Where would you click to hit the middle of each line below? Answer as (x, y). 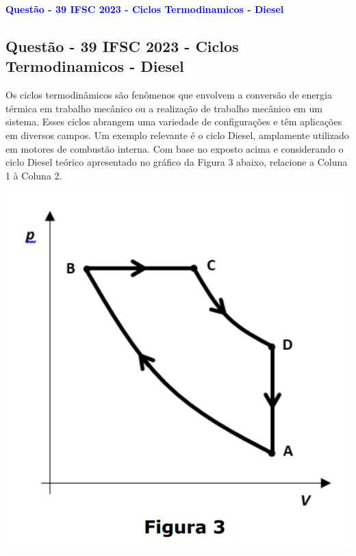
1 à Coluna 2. (34, 175)
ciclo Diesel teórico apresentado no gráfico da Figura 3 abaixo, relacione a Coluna (177, 162)
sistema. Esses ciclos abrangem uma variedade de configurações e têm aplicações (174, 122)
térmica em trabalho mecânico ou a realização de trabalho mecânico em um (164, 108)
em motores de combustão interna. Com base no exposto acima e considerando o (175, 148)
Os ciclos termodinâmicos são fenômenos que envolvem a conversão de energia (169, 95)
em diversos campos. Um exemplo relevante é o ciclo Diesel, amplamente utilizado (177, 135)
